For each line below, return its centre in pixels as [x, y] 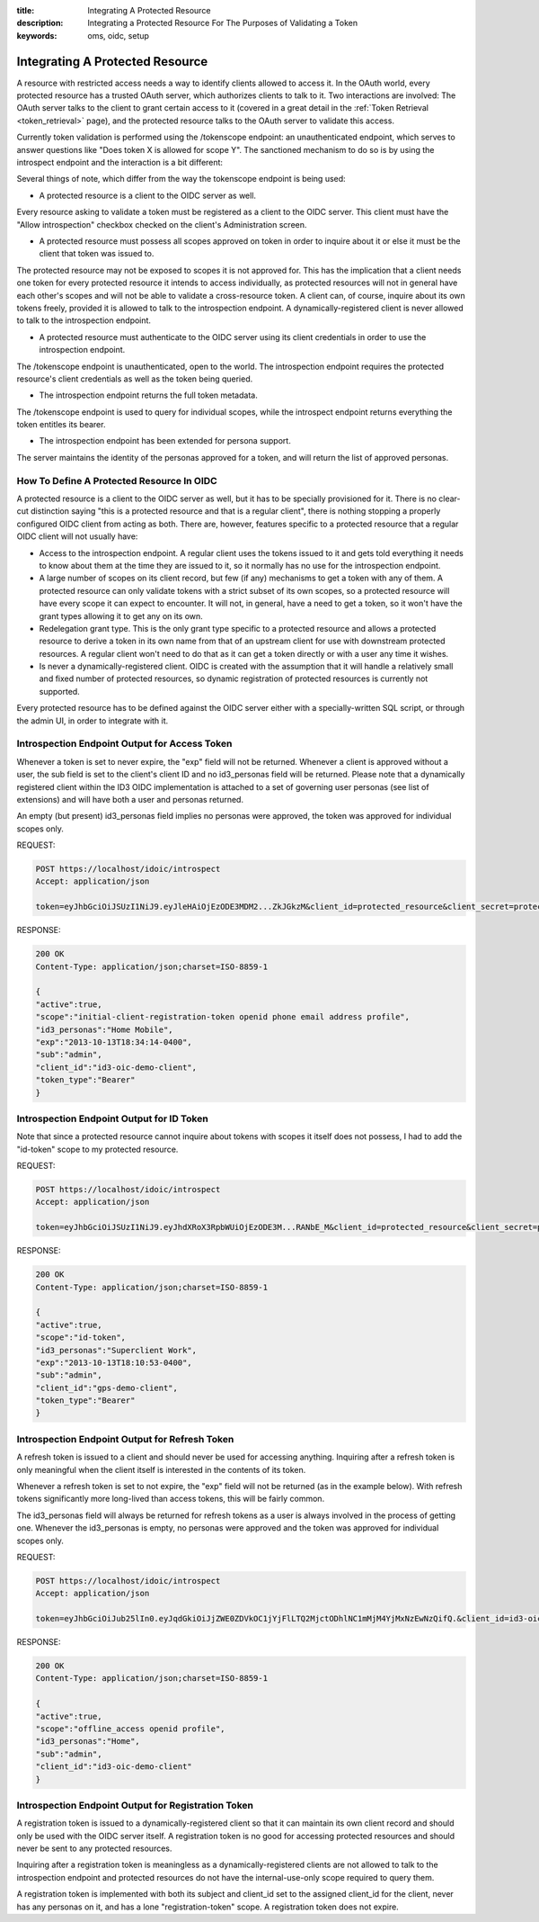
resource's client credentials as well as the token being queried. [135, 379]
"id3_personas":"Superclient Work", [116, 1350]
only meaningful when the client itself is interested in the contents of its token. [161, 1469]
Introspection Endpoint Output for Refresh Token [125, 1439]
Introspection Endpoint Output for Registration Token [135, 1805]
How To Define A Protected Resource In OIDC [117, 480]
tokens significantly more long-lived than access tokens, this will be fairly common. [171, 1499]
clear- [450, 498]
